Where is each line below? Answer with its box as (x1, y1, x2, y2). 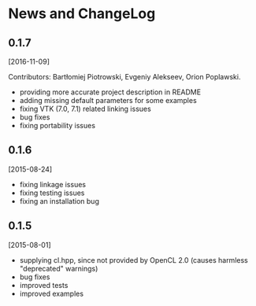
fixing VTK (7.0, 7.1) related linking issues (19, 104, 151, 113)
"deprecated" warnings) (19, 264, 98, 273)
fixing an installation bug (19, 196, 100, 205)
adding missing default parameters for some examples (19, 96, 197, 105)
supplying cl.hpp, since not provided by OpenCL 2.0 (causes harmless (19, 255, 248, 264)
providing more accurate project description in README (19, 87, 202, 97)
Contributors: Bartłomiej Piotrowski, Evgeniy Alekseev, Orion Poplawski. (8, 72, 241, 81)
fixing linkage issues (19, 179, 87, 189)
